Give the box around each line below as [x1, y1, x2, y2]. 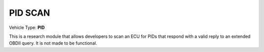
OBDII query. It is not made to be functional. [9, 40, 97, 46]
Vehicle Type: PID [9, 25, 45, 30]
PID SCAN [9, 7, 50, 18]
